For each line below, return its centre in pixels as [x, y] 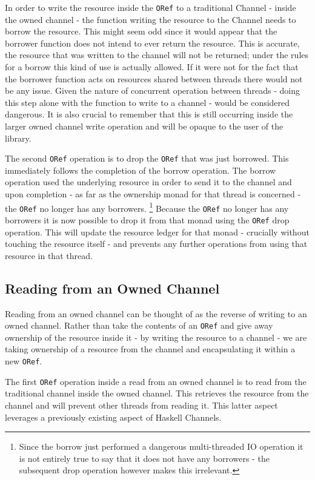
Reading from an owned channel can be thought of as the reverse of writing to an [156, 313]
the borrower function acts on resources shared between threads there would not [154, 78]
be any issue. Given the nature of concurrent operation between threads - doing [153, 90]
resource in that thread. [49, 255]
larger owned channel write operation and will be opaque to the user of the [144, 126]
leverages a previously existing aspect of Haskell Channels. [113, 417]
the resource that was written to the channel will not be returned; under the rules [157, 55]
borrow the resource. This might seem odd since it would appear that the [141, 31]
